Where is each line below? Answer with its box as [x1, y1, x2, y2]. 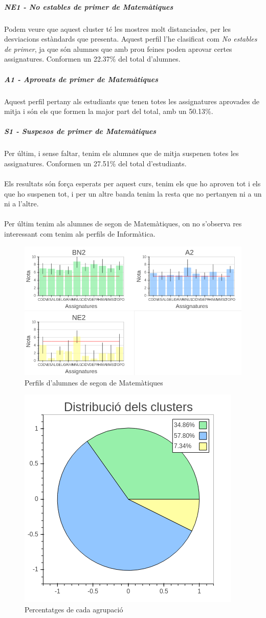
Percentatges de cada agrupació [25, 604, 123, 614]
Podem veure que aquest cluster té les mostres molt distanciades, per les [4, 23, 231, 34]
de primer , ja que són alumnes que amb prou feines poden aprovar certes [4, 43, 232, 54]
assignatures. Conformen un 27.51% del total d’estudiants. [4, 158, 187, 168]
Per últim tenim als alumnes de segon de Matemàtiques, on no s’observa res [4, 218, 242, 229]
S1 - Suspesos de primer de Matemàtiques [4, 126, 157, 137]
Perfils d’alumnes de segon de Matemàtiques [25, 377, 163, 388]
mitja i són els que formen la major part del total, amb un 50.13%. [4, 106, 213, 117]
